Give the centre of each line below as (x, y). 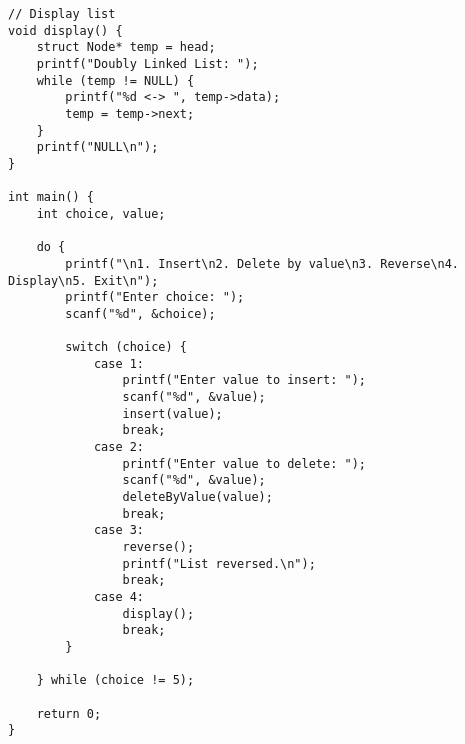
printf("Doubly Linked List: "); (147, 63)
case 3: (119, 530)
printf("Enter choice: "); (155, 297)
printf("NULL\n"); (97, 147)
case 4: (119, 596)
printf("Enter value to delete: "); (244, 463)
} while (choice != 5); (115, 680)
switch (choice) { (126, 347)
